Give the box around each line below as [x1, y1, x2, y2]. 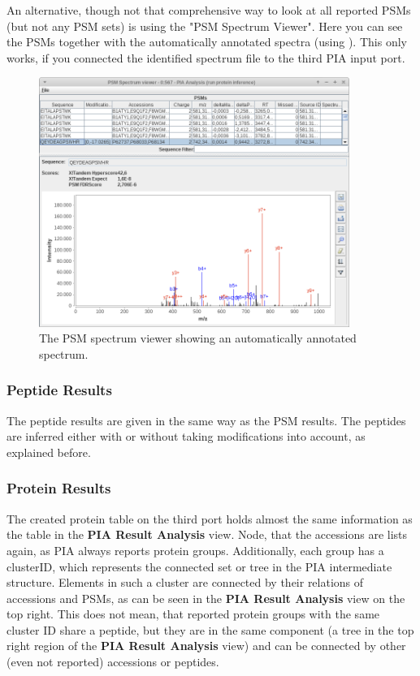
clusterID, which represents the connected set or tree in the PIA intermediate [6, 558, 392, 575]
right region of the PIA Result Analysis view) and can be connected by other [6, 637, 406, 654]
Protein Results [6, 478, 111, 498]
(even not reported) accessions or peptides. [6, 653, 219, 670]
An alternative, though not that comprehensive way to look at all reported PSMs [6, 2, 411, 18]
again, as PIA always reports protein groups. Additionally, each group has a [6, 541, 384, 558]
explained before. [6, 443, 91, 460]
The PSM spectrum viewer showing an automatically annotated [39, 329, 357, 347]
